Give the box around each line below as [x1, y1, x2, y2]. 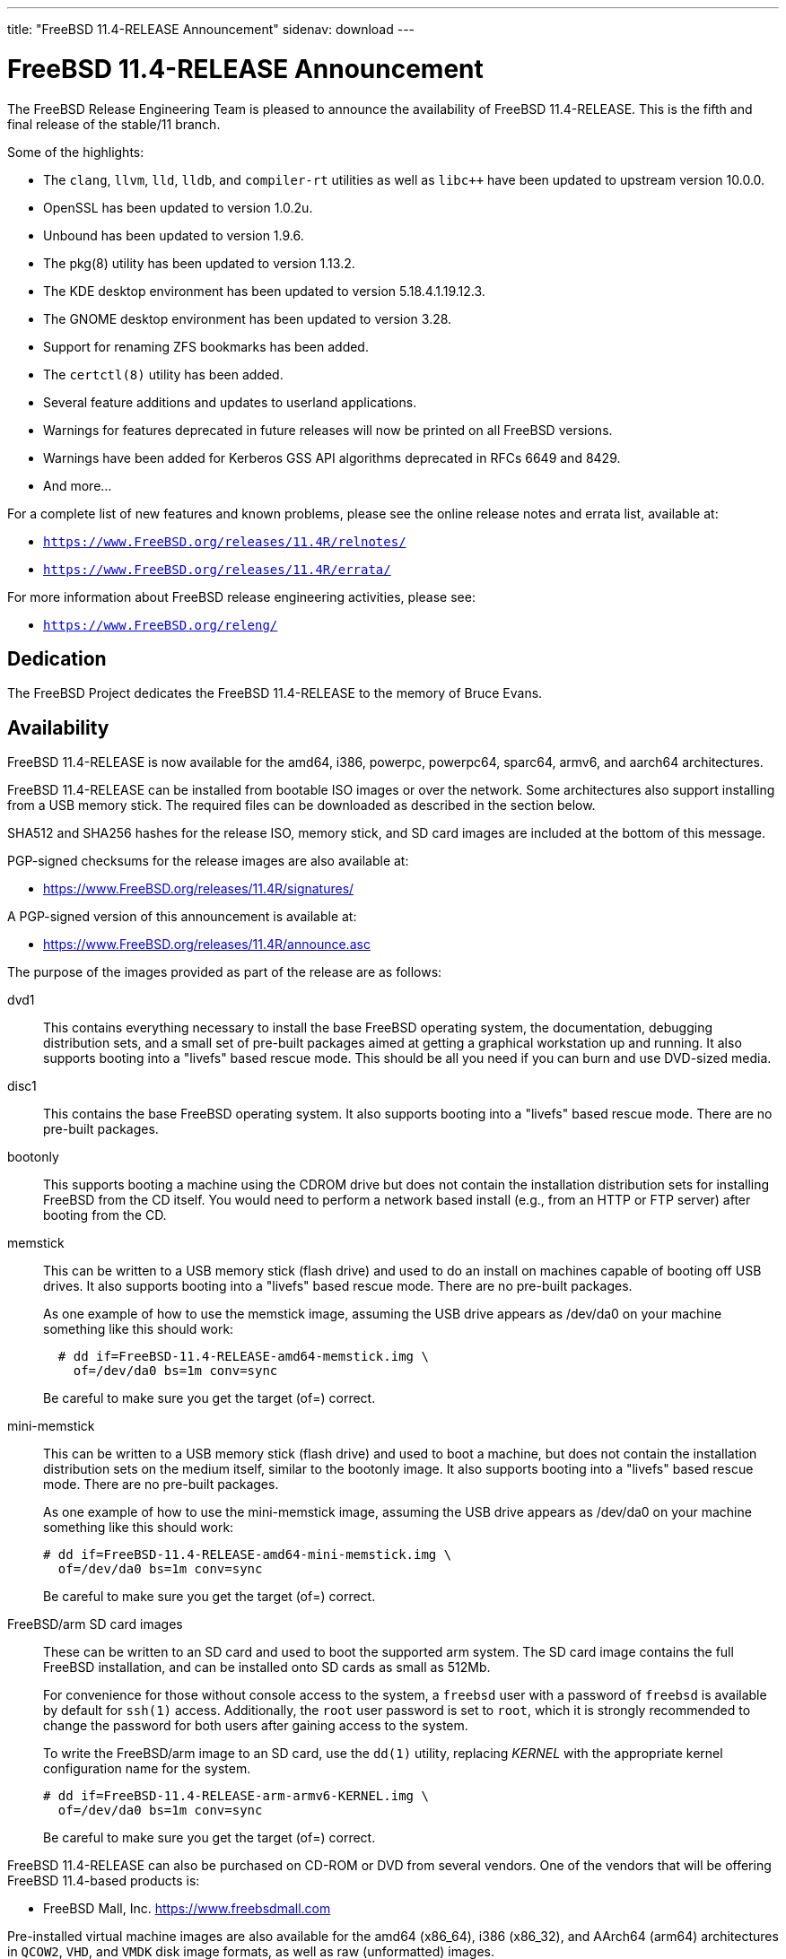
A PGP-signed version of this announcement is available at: [7, 909, 357, 925]
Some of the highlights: [7, 144, 144, 160]
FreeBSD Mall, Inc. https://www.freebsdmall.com [43, 1901, 331, 1917]
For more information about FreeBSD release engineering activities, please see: [7, 588, 476, 605]
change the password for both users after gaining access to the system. [43, 1718, 468, 1734]
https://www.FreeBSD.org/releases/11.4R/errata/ [43, 562, 391, 577]
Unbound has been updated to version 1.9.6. [43, 227, 304, 243]
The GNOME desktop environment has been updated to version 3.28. [43, 310, 452, 326]
